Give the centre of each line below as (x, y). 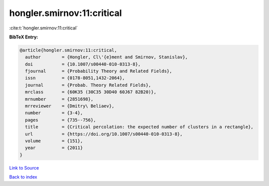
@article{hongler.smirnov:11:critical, (68, 50)
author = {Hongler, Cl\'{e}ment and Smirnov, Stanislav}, (107, 57)
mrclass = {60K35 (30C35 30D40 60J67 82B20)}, (91, 92)
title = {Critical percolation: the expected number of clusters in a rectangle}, (139, 127)
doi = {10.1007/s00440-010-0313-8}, (83, 64)
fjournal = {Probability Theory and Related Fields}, (99, 71)
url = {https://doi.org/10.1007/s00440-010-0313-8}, (104, 134)
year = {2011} (54, 148)
